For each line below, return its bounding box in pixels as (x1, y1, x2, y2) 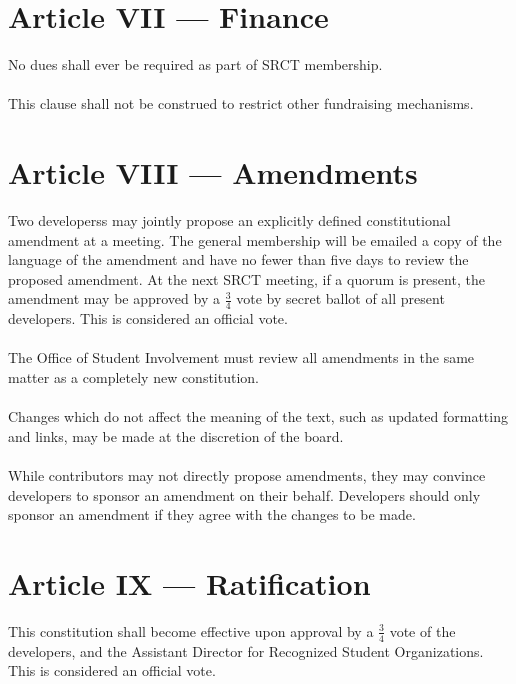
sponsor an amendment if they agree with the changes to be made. (8, 504, 416, 525)
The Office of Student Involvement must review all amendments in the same (8, 347, 475, 368)
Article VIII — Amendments (8, 152, 418, 193)
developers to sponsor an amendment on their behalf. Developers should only (8, 484, 481, 505)
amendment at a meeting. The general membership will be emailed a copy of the (8, 229, 502, 250)
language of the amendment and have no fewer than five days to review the (8, 249, 469, 270)
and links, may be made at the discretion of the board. (8, 425, 344, 446)
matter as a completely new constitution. (8, 367, 260, 388)
